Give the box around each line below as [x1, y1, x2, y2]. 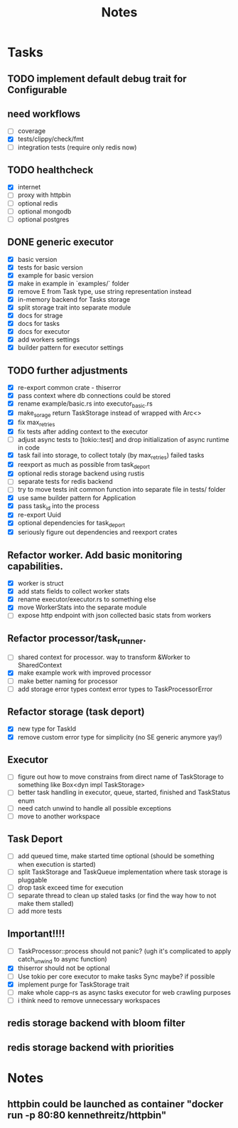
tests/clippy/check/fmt [17, 135, 84, 143]
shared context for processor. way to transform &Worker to [17, 653, 190, 662]
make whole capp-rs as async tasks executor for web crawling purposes [17, 988, 231, 996]
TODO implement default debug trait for [7, 73, 187, 85]
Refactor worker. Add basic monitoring [7, 549, 183, 561]
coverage [17, 127, 46, 135]
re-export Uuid [17, 510, 62, 520]
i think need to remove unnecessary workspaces [17, 996, 161, 1004]
